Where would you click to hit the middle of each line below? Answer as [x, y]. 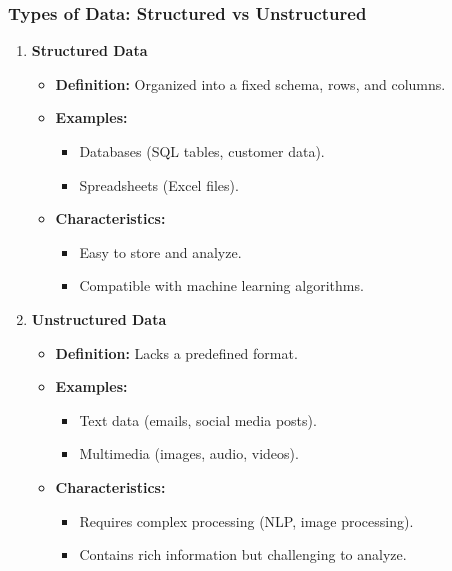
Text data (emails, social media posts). [198, 419]
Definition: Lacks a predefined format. [176, 352]
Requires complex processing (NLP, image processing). [246, 520]
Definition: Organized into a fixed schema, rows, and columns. [250, 83]
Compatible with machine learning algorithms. [221, 285]
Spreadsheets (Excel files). [159, 184]
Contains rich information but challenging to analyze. [243, 554]
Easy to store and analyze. [160, 251]
